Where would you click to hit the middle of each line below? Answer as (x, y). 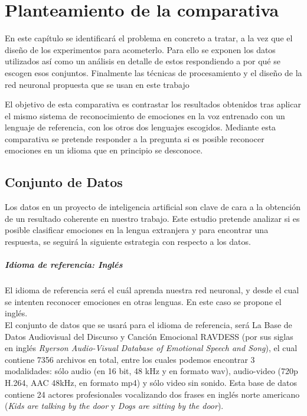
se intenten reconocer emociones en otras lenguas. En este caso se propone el (143, 301)
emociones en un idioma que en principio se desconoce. (104, 150)
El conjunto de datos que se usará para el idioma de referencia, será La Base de (148, 324)
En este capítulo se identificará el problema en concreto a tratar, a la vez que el (149, 38)
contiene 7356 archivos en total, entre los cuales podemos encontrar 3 (130, 359)
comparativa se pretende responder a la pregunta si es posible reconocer (135, 138)
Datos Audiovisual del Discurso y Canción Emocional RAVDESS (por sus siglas (149, 336)
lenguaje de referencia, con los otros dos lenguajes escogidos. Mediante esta (141, 127)
